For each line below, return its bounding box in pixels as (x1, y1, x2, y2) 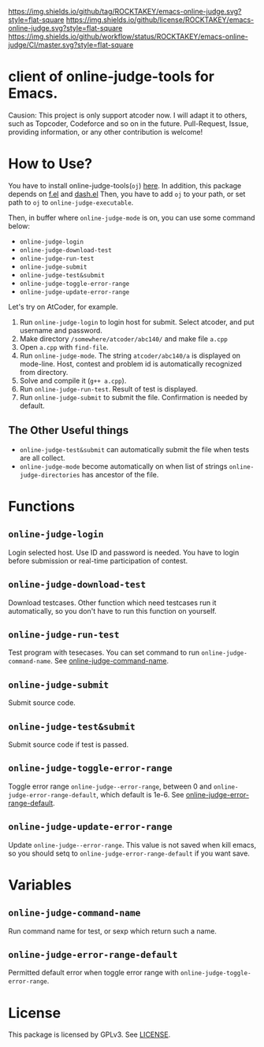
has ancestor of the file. (81, 470, 159, 479)
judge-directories (19, 471, 80, 479)
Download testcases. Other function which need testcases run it (8, 598, 217, 607)
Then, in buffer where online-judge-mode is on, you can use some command (8, 213, 255, 222)
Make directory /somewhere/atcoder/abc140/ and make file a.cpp (19, 334, 229, 343)
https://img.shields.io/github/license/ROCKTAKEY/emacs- (65, 15, 255, 24)
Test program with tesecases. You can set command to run (8, 648, 200, 657)
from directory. (19, 367, 69, 377)
